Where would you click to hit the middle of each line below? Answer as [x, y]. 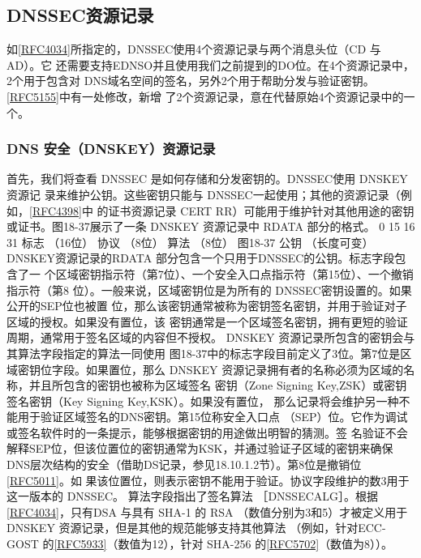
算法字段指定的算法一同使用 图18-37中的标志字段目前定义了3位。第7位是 [209, 353]
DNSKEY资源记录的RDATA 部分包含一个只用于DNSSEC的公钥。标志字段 [201, 258]
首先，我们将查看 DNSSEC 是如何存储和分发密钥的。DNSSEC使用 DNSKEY [207, 179]
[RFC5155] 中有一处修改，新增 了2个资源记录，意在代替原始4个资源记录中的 [205, 96]
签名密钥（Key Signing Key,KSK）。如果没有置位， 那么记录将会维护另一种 [203, 400]
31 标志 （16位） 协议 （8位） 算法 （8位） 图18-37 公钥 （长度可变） [190, 242]
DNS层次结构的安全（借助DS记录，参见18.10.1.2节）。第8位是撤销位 [184, 464]
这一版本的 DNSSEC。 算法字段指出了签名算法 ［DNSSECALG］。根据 [193, 496]
